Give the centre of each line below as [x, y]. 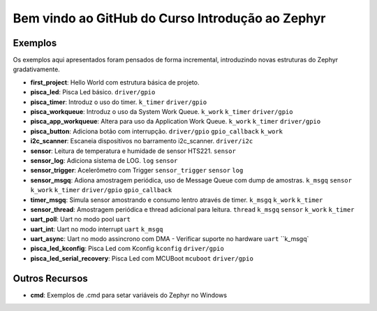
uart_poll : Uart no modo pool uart [80, 219]
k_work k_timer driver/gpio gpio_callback [101, 190]
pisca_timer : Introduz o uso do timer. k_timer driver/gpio [119, 102]
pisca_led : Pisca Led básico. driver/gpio [93, 92]
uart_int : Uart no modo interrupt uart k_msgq [97, 229]
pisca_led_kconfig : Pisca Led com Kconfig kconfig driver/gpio [127, 249]
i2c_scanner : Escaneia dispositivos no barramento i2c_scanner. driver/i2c [142, 141]
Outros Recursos [51, 279]
